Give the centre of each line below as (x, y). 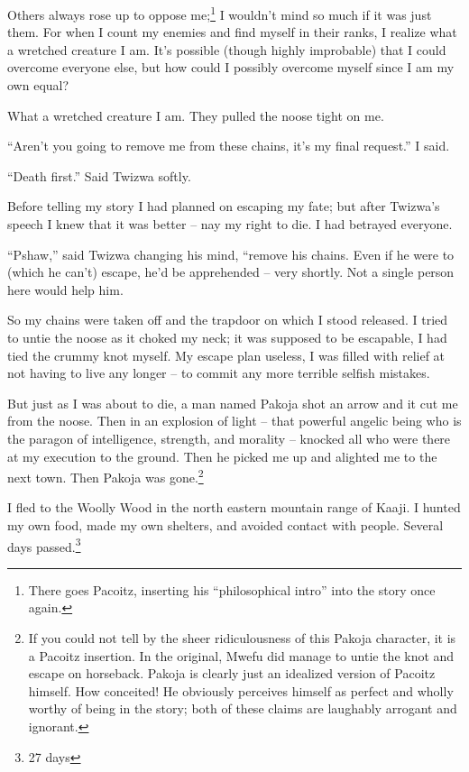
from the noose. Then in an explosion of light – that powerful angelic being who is (234, 421)
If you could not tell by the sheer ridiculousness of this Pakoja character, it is (242, 638)
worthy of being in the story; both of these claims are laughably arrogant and (243, 708)
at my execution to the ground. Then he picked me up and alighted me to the (222, 456)
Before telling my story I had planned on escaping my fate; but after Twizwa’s (224, 206)
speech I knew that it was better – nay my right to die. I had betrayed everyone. (230, 224)
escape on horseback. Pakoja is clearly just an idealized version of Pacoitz (232, 673)
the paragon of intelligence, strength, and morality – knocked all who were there (229, 438)
